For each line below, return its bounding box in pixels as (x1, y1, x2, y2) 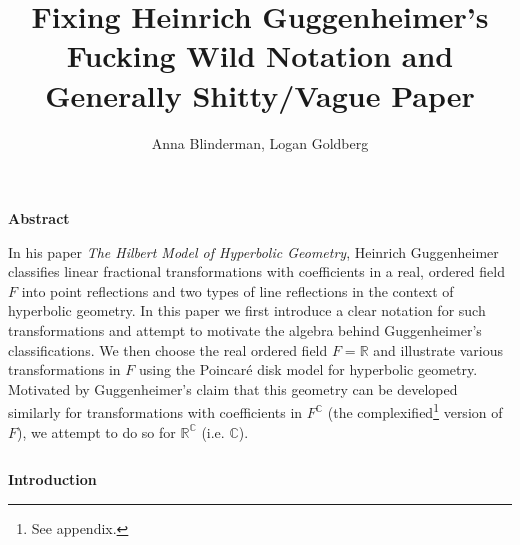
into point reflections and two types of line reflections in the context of (21, 280, 454, 301)
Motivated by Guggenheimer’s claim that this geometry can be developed (8, 378, 458, 399)
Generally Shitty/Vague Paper (45, 74, 475, 115)
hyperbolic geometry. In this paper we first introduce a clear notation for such (8, 300, 486, 321)
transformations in (8, 359, 121, 380)
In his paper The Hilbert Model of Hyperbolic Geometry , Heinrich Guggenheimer (8, 241, 499, 262)
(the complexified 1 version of (327, 399, 503, 423)
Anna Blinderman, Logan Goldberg (151, 132, 369, 153)
